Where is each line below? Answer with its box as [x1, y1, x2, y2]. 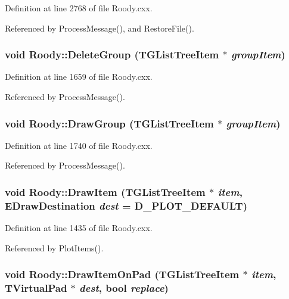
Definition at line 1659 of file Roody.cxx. [5, 70, 153, 83]
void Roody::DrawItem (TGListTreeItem [5, 184, 206, 199]
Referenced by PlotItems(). [5, 241, 104, 254]
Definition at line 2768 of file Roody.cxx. [5, 2, 153, 14]
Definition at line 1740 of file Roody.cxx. [5, 139, 153, 151]
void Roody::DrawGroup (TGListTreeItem [5, 116, 214, 130]
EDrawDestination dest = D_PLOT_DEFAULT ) [5, 198, 247, 213]
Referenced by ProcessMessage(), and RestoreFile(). [5, 21, 194, 34]
